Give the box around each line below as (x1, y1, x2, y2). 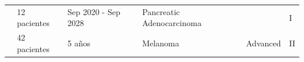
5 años (67, 37, 91, 49)
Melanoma (142, 37, 179, 49)
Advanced (246, 37, 281, 49)
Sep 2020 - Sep (67, 5, 120, 17)
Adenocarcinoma (142, 17, 202, 29)
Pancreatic (142, 5, 180, 17)
